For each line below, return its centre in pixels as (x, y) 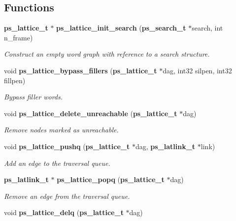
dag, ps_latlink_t (165, 146)
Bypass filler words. (34, 97)
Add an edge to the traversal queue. (57, 163)
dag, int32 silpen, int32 (197, 70)
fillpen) (15, 80)
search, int (207, 28)
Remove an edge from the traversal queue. (67, 196)
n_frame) (18, 37)
